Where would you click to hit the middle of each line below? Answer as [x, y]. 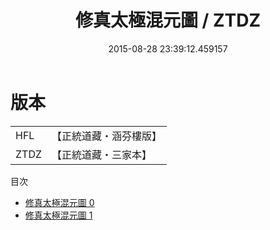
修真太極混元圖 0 [59, 202]
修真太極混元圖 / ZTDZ [168, 20]
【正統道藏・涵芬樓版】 [107, 136]
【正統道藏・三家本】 [102, 154]
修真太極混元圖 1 [58, 215]
